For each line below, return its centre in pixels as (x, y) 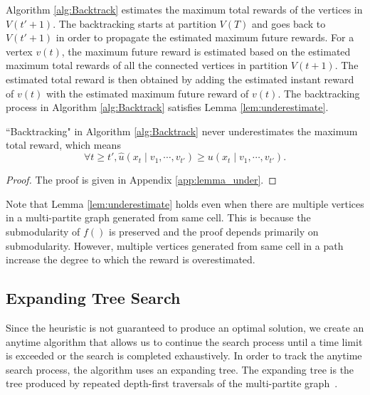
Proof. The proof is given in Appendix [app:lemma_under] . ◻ (141, 180)
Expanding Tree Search (93, 298)
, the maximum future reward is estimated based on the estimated (206, 51)
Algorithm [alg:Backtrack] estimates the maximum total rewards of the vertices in (184, 9)
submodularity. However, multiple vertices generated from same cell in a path (175, 245)
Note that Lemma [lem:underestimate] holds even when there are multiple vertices (185, 203)
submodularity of (43, 231)
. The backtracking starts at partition (134, 23)
